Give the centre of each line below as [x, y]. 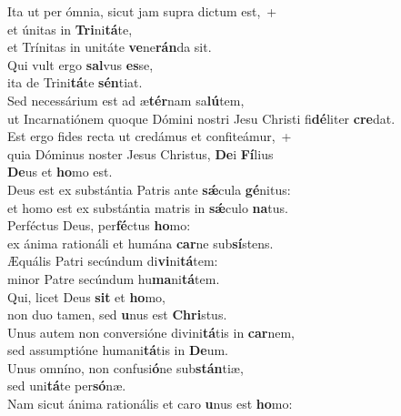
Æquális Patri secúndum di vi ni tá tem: [113, 261]
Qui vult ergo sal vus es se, [80, 64]
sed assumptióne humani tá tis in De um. [118, 350]
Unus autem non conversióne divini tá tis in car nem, [151, 332]
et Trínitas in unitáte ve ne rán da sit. [110, 47]
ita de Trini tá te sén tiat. [75, 82]
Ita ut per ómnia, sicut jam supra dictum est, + [142, 11]
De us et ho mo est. [60, 172]
